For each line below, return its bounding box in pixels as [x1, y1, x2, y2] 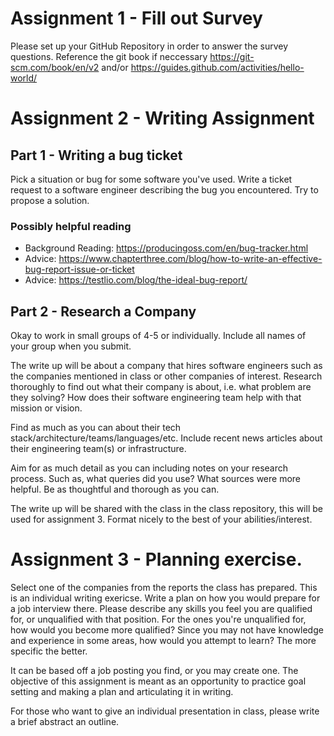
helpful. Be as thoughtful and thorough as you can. [10, 483, 220, 496]
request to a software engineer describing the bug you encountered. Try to [10, 183, 319, 196]
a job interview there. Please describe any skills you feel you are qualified [10, 602, 313, 614]
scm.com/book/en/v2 [10, 61, 100, 73]
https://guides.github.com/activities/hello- [130, 61, 305, 73]
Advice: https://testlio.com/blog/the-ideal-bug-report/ [24, 274, 248, 286]
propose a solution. [10, 194, 90, 206]
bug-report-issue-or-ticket [24, 263, 135, 276]
